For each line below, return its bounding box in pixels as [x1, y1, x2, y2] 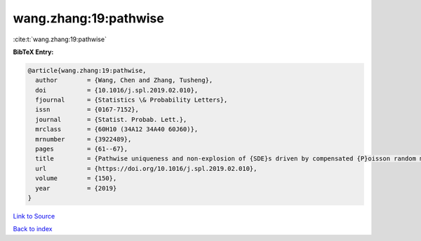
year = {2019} [35, 184, 117, 192]
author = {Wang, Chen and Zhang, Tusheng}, [35, 76, 213, 84]
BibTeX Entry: [13, 48, 54, 56]
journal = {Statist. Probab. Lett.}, [35, 116, 187, 123]
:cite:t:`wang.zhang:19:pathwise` [13, 35, 107, 43]
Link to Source [13, 212, 55, 220]
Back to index [13, 225, 53, 233]
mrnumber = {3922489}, [35, 135, 132, 143]
